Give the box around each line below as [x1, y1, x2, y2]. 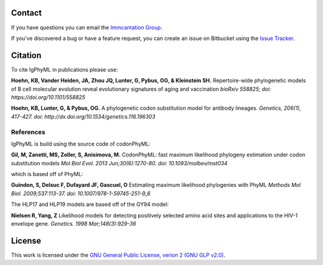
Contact [11, 8, 42, 18]
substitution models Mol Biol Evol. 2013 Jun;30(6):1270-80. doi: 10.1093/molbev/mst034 [11, 159, 228, 167]
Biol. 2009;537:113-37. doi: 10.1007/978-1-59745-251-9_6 [11, 190, 151, 197]
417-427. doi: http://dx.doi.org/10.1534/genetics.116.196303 [11, 113, 156, 120]
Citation [11, 50, 42, 60]
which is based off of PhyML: [11, 171, 83, 178]
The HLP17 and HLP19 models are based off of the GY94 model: [11, 201, 169, 208]
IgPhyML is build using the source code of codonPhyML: [11, 140, 151, 147]
